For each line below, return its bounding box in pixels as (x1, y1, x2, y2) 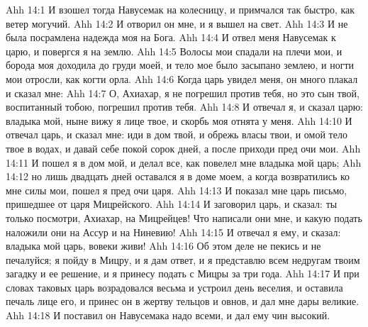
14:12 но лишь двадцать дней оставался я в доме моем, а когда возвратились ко (6, 169, 350, 184)
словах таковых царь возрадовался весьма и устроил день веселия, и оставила (6, 279, 343, 294)
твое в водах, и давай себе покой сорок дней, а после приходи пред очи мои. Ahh (6, 140, 361, 155)
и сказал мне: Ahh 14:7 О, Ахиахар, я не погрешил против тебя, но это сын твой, (6, 85, 359, 100)
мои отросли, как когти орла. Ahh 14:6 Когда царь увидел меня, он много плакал (6, 71, 358, 86)
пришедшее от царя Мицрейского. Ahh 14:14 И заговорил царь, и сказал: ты (6, 196, 338, 211)
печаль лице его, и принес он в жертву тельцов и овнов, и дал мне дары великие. (6, 294, 359, 309)
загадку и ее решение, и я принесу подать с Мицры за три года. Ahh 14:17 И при (6, 266, 359, 281)
